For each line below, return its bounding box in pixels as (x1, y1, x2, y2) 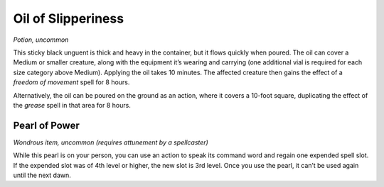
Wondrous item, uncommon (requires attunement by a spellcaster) (13, 138, 209, 147)
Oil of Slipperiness (13, 11, 124, 26)
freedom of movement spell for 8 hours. (13, 78, 130, 86)
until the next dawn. (13, 171, 71, 179)
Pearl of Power (13, 119, 80, 131)
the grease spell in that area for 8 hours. (13, 101, 131, 109)
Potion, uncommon (13, 35, 69, 44)
